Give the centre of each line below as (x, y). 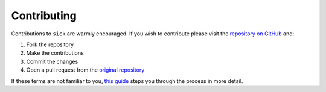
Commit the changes (52, 61)
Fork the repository (50, 44)
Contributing (44, 16)
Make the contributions (55, 53)
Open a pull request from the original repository (85, 70)
